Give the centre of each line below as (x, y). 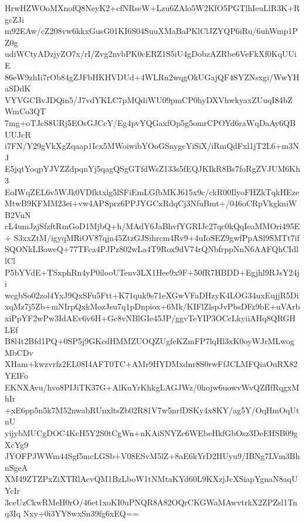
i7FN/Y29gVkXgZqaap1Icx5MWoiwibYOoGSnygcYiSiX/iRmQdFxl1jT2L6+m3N (152, 146)
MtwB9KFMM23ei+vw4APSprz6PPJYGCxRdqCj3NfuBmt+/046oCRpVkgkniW (151, 203)
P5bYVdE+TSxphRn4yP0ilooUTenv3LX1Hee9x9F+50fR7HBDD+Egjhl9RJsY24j (152, 272)
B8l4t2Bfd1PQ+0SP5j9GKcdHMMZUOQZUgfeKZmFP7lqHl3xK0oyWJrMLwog (150, 341)
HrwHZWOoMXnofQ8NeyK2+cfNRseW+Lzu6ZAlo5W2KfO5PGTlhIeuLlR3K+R (152, 8)
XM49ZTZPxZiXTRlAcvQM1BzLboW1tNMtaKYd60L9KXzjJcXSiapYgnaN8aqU (151, 479)
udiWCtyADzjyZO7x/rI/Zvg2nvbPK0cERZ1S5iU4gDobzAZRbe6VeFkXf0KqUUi (151, 54)
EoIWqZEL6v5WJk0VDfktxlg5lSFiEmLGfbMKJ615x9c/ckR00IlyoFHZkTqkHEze (152, 191)
